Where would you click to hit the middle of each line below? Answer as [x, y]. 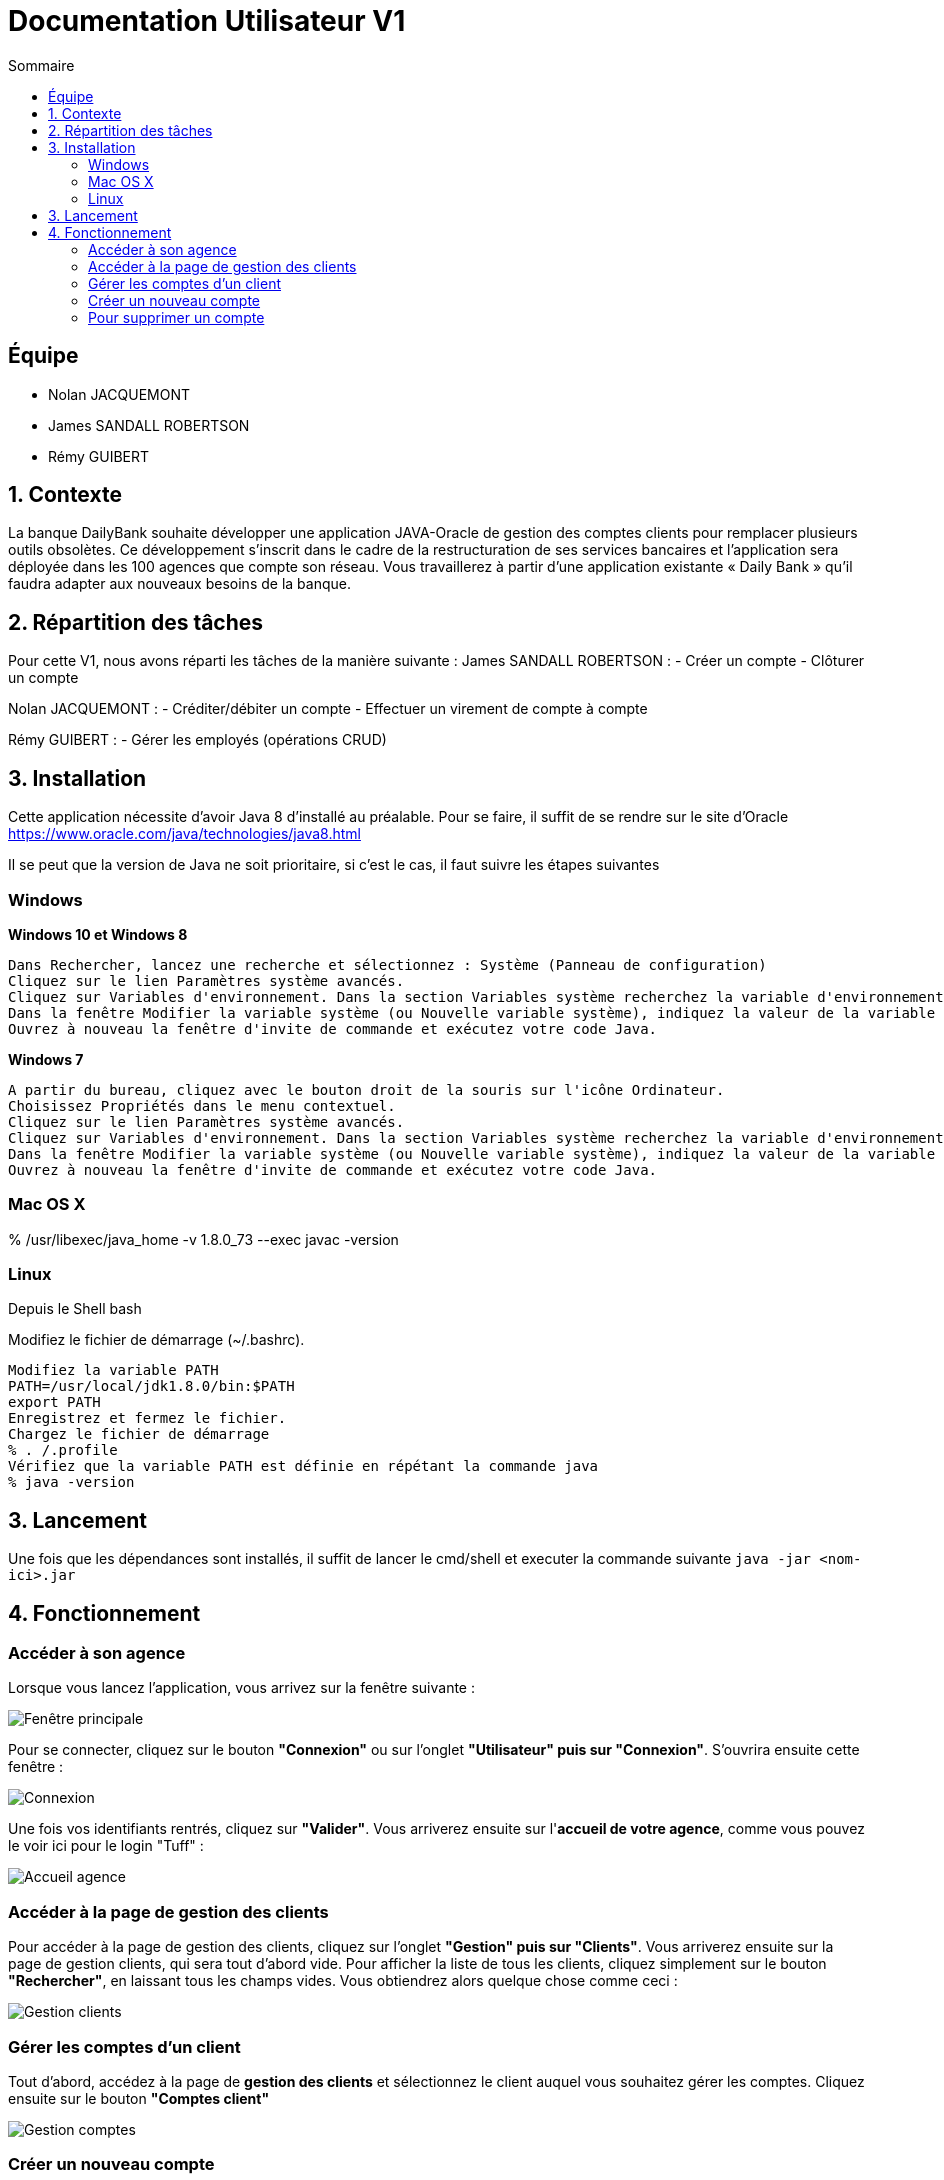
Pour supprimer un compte [176, 317]
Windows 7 [46, 1059]
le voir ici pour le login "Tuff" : [106, 1846]
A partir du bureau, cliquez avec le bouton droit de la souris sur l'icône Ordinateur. [366, 1089]
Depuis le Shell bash [75, 1309]
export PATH [54, 1402]
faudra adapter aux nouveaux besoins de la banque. [179, 584]
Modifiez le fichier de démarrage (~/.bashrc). [156, 1340]
